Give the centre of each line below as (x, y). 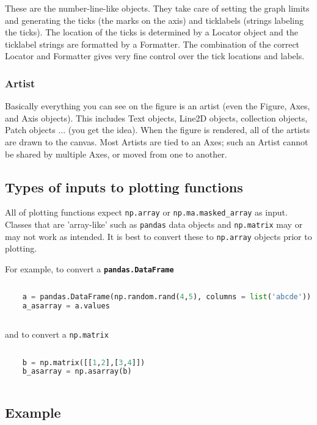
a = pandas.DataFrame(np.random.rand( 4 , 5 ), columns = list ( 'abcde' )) (167, 297)
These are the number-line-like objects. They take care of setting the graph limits (157, 8)
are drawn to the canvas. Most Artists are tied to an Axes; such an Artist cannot (157, 141)
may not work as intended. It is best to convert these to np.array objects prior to (158, 236)
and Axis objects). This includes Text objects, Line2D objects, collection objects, (156, 118)
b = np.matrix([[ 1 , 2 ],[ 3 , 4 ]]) (84, 362)
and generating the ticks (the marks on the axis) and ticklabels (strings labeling (155, 20)
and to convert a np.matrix (57, 334)
